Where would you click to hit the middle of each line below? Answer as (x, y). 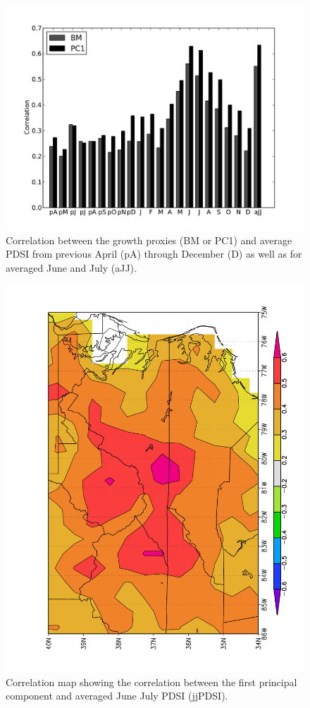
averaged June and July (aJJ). (71, 267)
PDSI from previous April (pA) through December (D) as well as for (154, 254)
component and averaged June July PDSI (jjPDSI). (117, 696)
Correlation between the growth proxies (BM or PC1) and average (149, 240)
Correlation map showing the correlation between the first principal (151, 682)
